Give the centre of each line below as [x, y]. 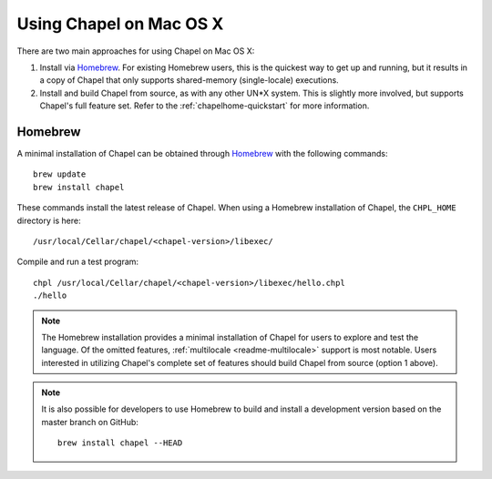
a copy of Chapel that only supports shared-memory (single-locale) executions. [189, 80]
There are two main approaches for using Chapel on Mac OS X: [136, 51]
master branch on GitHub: [90, 422]
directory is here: [49, 220]
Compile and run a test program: [78, 262]
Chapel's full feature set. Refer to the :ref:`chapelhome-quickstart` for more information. [205, 106]
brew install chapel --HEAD [120, 443]
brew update [60, 174]
